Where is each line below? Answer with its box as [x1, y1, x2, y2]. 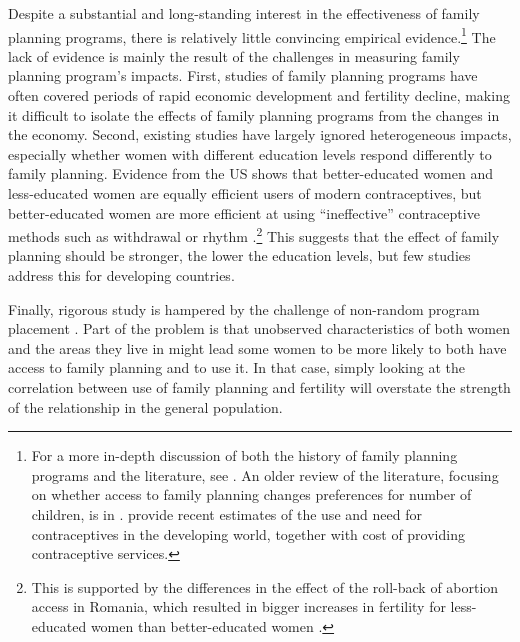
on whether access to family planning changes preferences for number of [31, 484, 472, 505]
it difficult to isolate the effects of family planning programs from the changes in [8, 104, 500, 125]
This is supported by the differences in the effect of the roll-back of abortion [31, 576, 499, 597]
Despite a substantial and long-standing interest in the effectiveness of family [8, 3, 480, 23]
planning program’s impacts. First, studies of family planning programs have [8, 65, 478, 86]
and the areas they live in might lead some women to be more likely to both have [8, 337, 507, 358]
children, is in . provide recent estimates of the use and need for [31, 503, 422, 524]
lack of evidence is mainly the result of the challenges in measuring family [8, 45, 460, 66]
